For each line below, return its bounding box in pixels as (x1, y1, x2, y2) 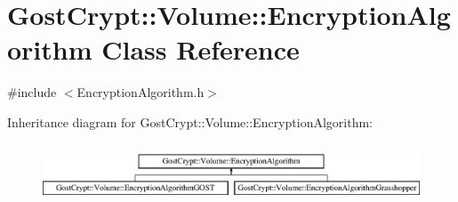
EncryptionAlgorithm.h (76, 83, 205, 101)
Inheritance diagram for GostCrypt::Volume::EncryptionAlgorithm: (7, 112, 373, 131)
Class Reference (101, 31, 300, 68)
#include (7, 83, 57, 101)
